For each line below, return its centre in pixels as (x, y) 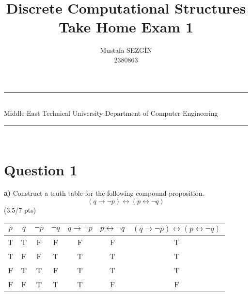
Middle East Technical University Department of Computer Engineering (111, 113)
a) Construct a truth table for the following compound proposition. (104, 193)
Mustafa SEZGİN (126, 50)
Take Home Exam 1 (126, 27)
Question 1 (41, 170)
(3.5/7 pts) (20, 210)
